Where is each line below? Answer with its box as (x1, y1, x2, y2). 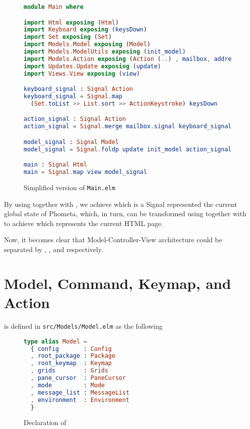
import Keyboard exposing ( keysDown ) (24, 26, 147, 33)
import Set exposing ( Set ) (24, 33, 112, 41)
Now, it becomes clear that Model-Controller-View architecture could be (4, 234, 222, 245)
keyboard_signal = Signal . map (24, 93, 123, 100)
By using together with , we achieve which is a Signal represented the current (4, 199, 237, 209)
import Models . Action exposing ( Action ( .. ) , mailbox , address (24, 55, 239, 62)
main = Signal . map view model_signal (24, 169, 147, 176)
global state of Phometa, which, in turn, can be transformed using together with (4, 208, 247, 219)
